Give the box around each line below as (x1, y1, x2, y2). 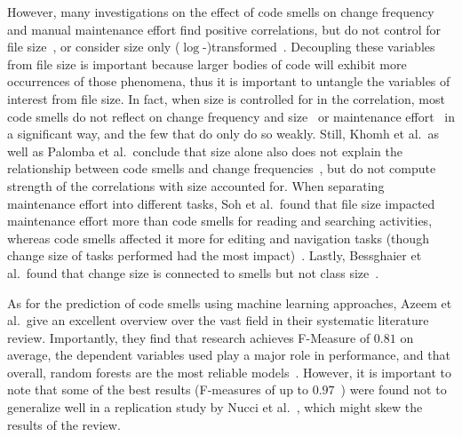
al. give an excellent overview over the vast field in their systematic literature (7, 311, 429, 330)
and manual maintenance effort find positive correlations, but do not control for (7, 20, 442, 38)
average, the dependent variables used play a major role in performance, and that (7, 346, 450, 364)
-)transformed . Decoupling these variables (203, 37, 435, 56)
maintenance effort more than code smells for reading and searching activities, (7, 211, 433, 230)
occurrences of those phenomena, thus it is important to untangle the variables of (7, 72, 450, 91)
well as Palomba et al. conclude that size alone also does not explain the (7, 141, 402, 160)
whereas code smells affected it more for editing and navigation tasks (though (7, 228, 429, 247)
